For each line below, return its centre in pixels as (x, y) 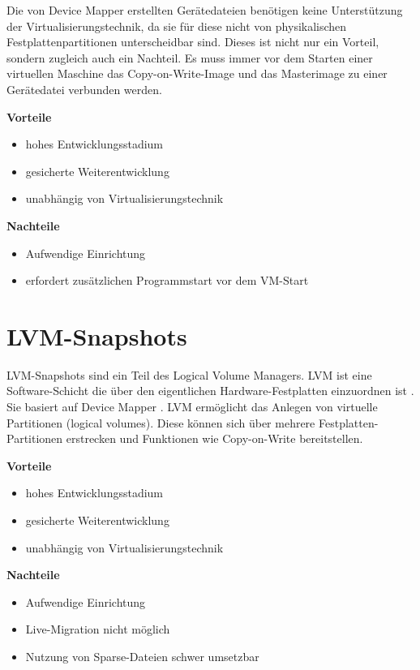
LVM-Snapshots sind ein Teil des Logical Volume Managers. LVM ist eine (189, 374)
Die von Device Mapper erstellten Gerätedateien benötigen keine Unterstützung (205, 10)
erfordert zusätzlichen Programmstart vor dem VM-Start (167, 280)
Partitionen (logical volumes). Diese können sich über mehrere (161, 422)
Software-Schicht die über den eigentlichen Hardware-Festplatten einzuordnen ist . (210, 391)
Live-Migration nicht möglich (98, 629)
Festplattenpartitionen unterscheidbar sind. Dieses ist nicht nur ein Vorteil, (193, 42)
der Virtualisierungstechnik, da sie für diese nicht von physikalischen (177, 26)
